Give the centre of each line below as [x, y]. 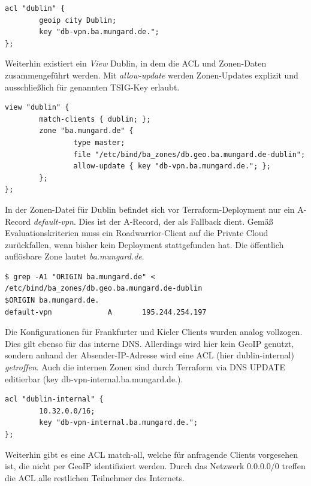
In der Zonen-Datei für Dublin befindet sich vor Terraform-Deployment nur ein [150, 209]
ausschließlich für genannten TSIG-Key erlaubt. [92, 87]
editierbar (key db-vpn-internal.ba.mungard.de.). [94, 378]
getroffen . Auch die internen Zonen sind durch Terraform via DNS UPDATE [145, 367]
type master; [99, 142]
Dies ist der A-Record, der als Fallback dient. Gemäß [176, 221]
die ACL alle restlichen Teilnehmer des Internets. [95, 477]
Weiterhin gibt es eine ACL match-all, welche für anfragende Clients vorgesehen [151, 454]
